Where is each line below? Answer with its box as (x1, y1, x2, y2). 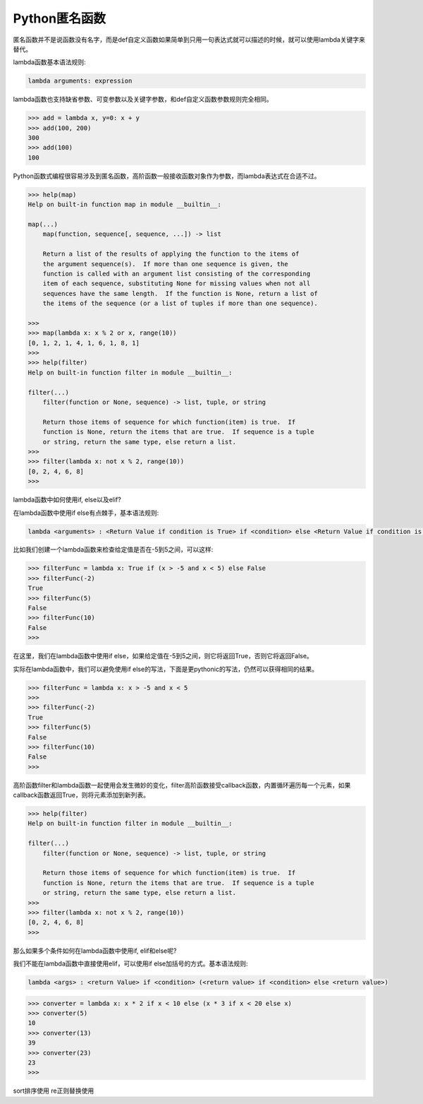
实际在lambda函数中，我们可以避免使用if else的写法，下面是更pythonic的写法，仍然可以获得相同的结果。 (13, 665, 319, 673)
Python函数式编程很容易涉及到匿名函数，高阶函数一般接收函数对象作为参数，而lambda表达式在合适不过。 (13, 172, 321, 180)
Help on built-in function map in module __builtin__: (27, 201, 221, 208)
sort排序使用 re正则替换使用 (13, 1086, 94, 1095)
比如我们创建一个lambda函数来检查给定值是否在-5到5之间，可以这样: (13, 545, 214, 554)
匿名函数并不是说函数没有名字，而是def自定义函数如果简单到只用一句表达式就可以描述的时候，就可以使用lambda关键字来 (13, 35, 366, 44)
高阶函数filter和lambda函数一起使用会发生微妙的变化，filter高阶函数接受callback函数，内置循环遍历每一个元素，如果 (13, 780, 351, 789)
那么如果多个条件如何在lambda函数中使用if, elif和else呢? (13, 946, 177, 955)
